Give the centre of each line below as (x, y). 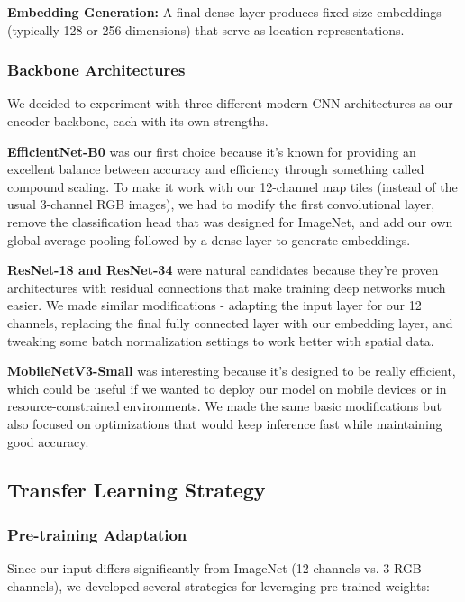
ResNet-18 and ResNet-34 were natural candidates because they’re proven (223, 270)
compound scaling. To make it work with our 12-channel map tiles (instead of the (232, 186)
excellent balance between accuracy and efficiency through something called (216, 169)
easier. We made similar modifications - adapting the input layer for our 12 (214, 305)
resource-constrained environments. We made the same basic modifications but (225, 406)
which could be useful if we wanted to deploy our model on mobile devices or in (227, 388)
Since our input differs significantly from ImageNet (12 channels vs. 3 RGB (214, 568)
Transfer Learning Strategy (137, 490)
